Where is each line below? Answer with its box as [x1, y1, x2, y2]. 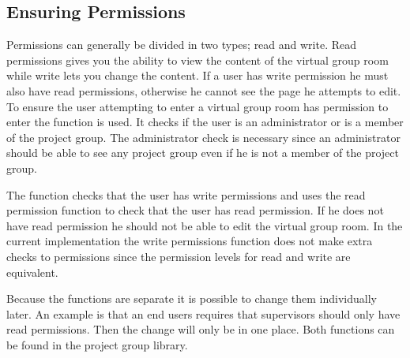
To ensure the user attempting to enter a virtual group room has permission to [6, 98, 389, 114]
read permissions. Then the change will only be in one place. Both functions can [6, 321, 395, 337]
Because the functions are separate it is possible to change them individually [6, 290, 377, 307]
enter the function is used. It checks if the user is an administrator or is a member [6, 114, 404, 130]
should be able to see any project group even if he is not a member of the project [6, 144, 399, 161]
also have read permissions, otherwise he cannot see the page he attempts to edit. [6, 82, 401, 99]
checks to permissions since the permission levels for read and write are [6, 248, 351, 264]
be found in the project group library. [6, 336, 188, 352]
